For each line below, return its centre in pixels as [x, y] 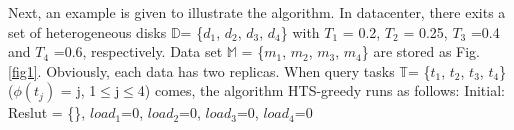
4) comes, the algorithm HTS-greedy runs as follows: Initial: [321, 90]
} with [300, 31]
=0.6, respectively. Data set [138, 51]
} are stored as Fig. [421, 51]
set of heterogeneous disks [87, 31]
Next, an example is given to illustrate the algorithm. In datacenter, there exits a [257, 12]
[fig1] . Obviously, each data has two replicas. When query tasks [201, 70]
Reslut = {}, [47, 112]
